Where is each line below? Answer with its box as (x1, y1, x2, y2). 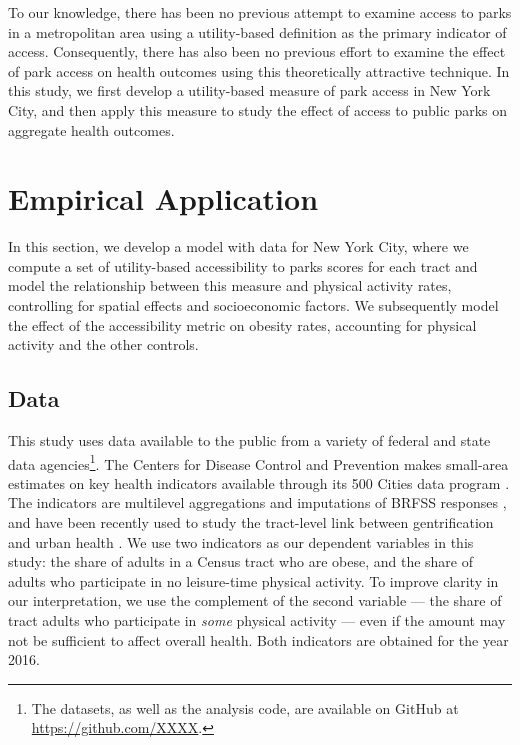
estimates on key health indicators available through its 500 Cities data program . (8, 472, 510, 493)
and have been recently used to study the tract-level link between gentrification (8, 512, 494, 533)
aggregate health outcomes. (8, 119, 175, 140)
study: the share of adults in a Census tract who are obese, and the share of (8, 551, 474, 572)
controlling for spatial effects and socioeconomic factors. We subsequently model (8, 295, 499, 316)
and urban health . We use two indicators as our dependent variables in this (8, 531, 474, 552)
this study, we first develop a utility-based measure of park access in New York (8, 80, 491, 101)
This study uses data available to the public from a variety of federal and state (8, 430, 491, 451)
